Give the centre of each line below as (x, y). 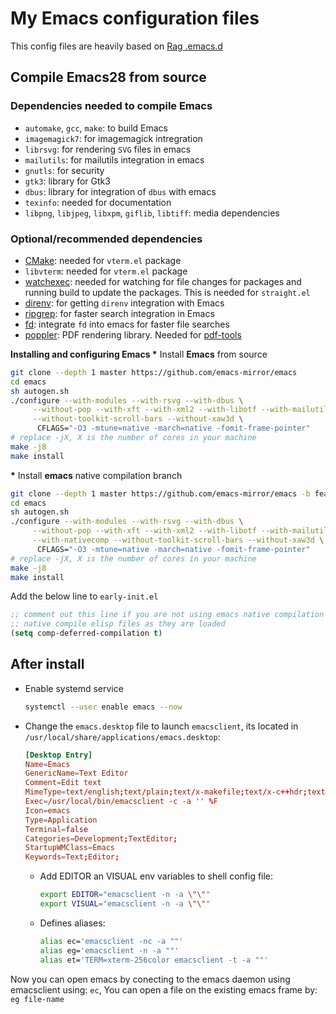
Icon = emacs (47, 810)
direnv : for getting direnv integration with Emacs (124, 303)
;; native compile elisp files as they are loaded (118, 624)
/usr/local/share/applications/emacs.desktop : (122, 736)
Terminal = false (56, 829)
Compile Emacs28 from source (108, 77)
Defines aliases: (72, 923)
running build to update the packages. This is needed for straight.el (167, 292)
